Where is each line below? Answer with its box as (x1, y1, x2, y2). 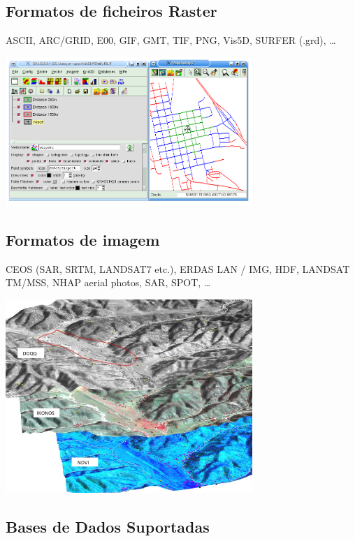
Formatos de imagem (6, 228, 160, 250)
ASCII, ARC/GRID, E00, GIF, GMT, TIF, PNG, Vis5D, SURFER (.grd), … (6, 33, 336, 47)
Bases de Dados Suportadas (6, 516, 210, 538)
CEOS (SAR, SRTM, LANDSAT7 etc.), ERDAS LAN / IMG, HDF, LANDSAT (6, 261, 350, 276)
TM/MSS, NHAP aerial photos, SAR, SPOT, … (6, 275, 211, 290)
